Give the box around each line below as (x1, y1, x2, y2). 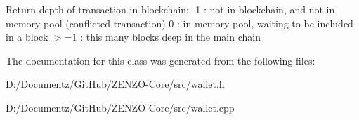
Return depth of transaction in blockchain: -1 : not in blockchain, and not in (6, 2, 335, 16)
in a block (6, 29, 48, 44)
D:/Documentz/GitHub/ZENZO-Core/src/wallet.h (6, 76, 225, 91)
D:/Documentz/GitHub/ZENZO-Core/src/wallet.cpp (6, 100, 235, 114)
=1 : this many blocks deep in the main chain (64, 29, 261, 44)
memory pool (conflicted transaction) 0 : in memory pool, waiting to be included (6, 15, 353, 30)
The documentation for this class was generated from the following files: (6, 53, 315, 67)
